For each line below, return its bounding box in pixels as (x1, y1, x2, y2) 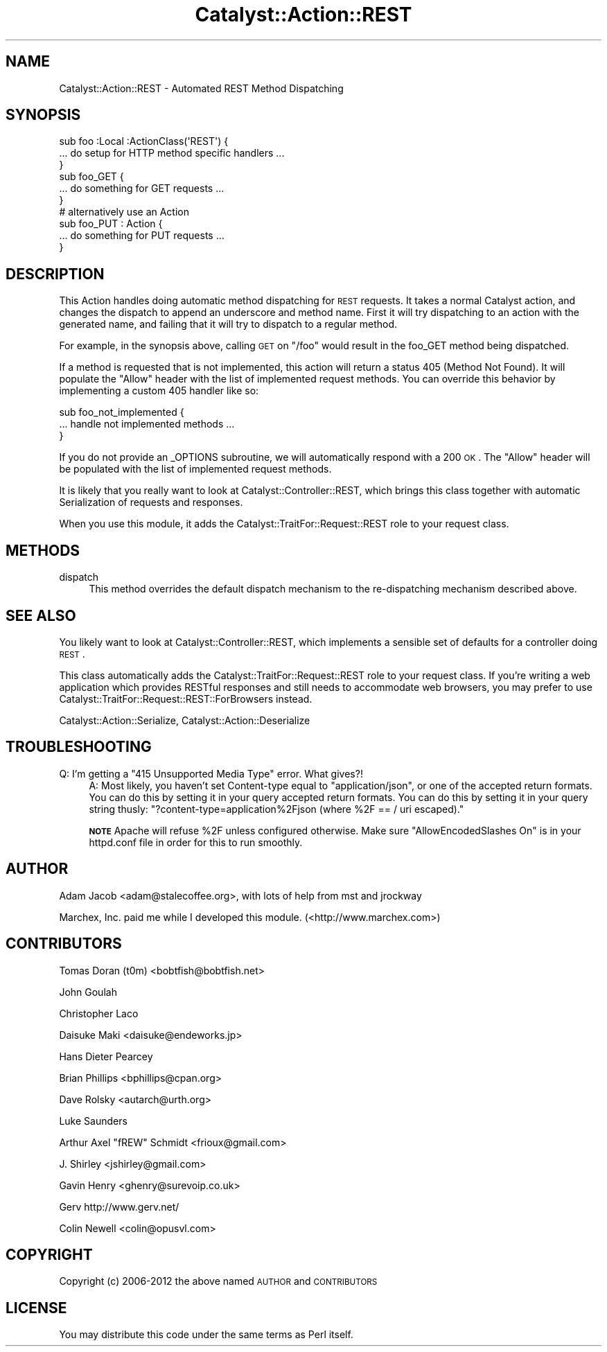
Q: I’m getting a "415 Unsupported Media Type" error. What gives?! (59, 767, 363, 780)
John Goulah (59, 985, 117, 998)
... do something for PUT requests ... (59, 229, 225, 242)
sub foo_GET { (59, 170, 124, 183)
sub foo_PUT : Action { (59, 218, 163, 230)
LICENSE (6, 1299, 67, 1317)
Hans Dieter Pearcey (59, 1050, 153, 1062)
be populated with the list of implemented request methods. (59, 463, 332, 475)
